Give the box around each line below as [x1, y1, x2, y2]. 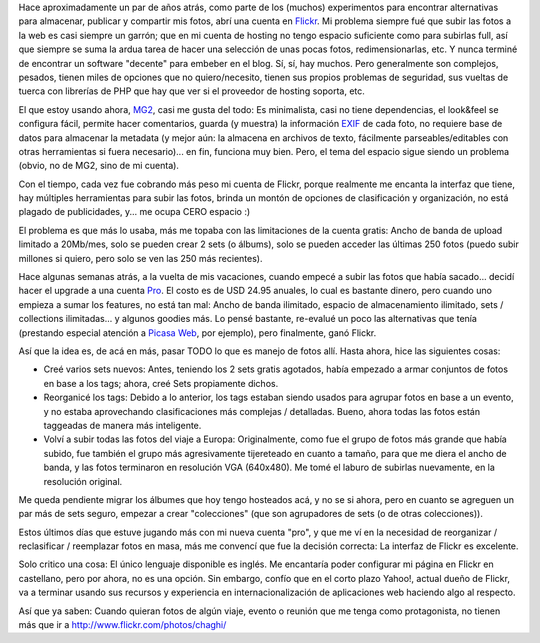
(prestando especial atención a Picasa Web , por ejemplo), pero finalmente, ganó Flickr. [18, 326, 377, 339]
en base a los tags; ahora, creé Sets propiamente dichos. [43, 377, 279, 389]
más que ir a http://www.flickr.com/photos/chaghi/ [18, 619, 227, 631]
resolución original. [43, 475, 123, 487]
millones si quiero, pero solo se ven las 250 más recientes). [18, 252, 263, 264]
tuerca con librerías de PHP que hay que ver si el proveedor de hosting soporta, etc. [18, 85, 365, 97]
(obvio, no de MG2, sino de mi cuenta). [18, 160, 180, 172]
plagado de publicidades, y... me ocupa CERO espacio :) [18, 206, 251, 218]
